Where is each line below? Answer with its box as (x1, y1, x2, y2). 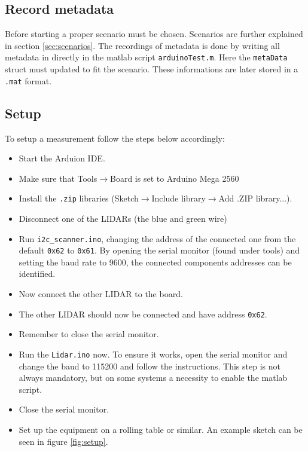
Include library (151, 192, 206, 204)
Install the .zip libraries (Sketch (19, 192, 139, 204)
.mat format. (5, 74, 52, 87)
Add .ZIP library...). (218, 192, 292, 204)
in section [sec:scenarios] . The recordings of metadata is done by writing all (5, 39, 280, 51)
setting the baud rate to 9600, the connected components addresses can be (19, 255, 292, 268)
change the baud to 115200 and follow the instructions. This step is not (19, 359, 280, 372)
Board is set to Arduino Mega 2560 (110, 172, 239, 184)
